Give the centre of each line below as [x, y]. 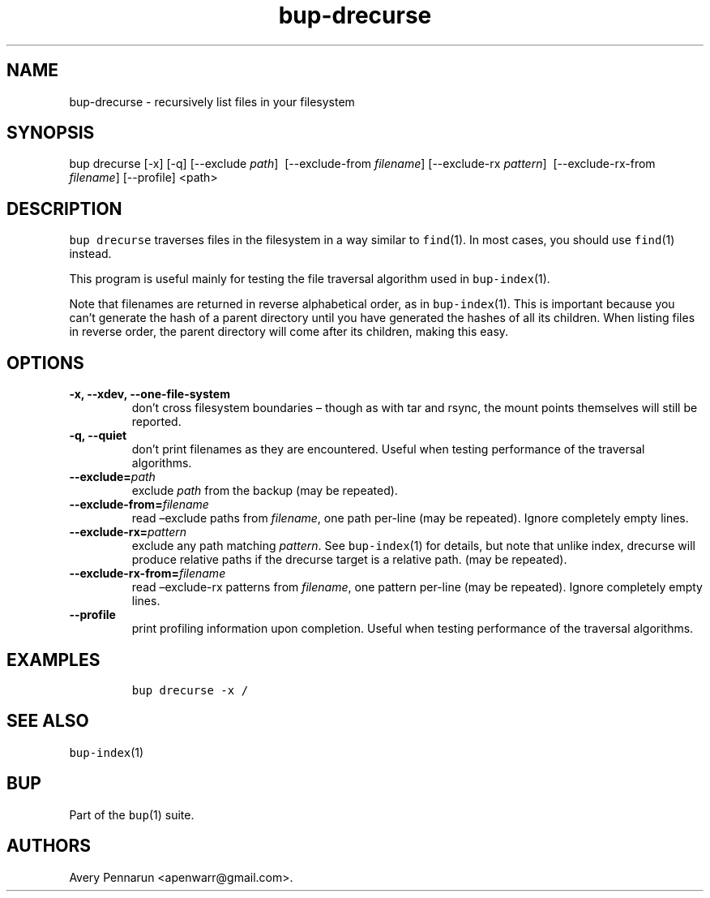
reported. [156, 422]
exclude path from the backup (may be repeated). [265, 491]
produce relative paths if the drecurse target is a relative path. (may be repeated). [349, 560]
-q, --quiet [98, 436]
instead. [90, 254]
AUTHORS [49, 846]
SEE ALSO [48, 721]
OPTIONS [45, 363]
